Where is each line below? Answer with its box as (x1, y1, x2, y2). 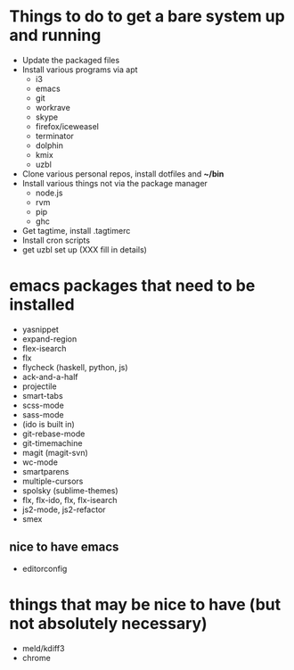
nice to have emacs (9, 540, 119, 555)
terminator (35, 130, 74, 141)
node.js (35, 187, 63, 198)
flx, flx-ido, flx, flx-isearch (21, 494, 118, 505)
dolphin (35, 140, 64, 151)
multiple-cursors (21, 476, 84, 486)
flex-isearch (21, 343, 67, 353)
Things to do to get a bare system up (9, 6, 285, 27)
